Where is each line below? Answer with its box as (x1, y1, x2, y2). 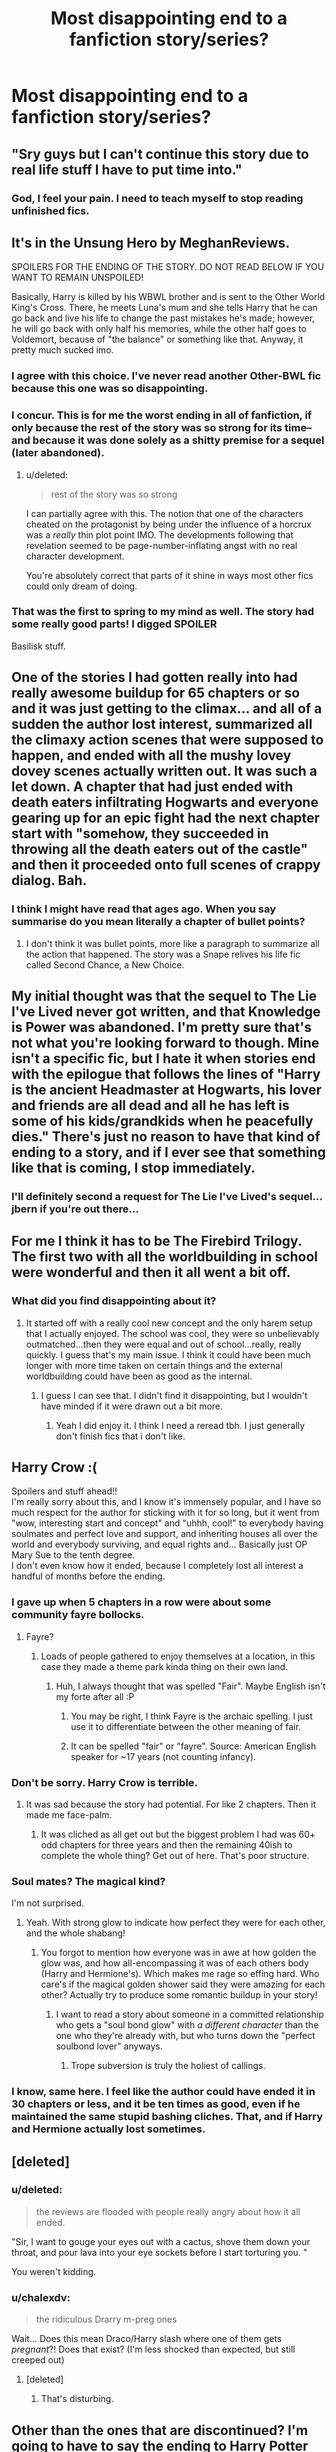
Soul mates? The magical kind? (11, 1874, 166, 1888)
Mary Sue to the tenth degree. (11, 1549, 136, 1561)
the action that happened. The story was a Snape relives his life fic (25, 948, 301, 960)
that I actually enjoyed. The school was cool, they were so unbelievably (25, 1327, 320, 1339)
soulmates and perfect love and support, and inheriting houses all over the (11, 1528, 318, 1540)
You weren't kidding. (11, 2265, 97, 2277)
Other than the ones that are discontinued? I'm (11, 2422, 309, 2439)
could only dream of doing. (25, 580, 138, 592)
